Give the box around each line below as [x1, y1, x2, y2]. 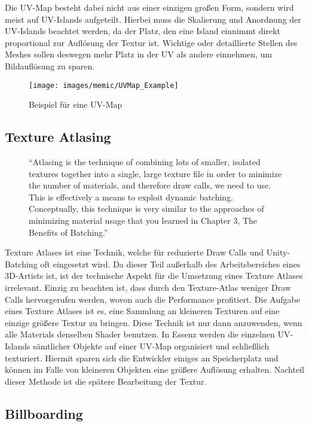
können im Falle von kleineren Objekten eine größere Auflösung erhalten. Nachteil [5, 363, 304, 376]
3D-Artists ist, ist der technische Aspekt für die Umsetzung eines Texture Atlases [5, 269, 303, 282]
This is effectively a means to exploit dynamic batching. [29, 190, 234, 203]
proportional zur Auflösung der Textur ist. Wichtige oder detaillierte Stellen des [5, 36, 298, 48]
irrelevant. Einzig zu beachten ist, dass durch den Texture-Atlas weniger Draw [5, 281, 291, 293]
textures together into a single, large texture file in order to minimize [29, 167, 282, 179]
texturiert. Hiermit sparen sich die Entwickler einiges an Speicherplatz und [5, 351, 279, 364]
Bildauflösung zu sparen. [5, 59, 95, 72]
